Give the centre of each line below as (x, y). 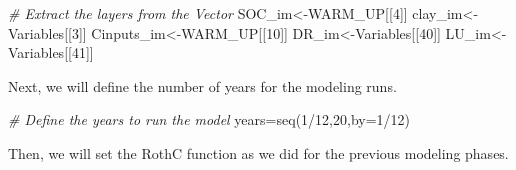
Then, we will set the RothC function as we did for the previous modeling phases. (258, 152)
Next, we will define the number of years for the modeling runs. (202, 85)
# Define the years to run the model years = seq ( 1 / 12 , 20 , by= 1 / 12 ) (209, 119)
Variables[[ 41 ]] (51, 52)
